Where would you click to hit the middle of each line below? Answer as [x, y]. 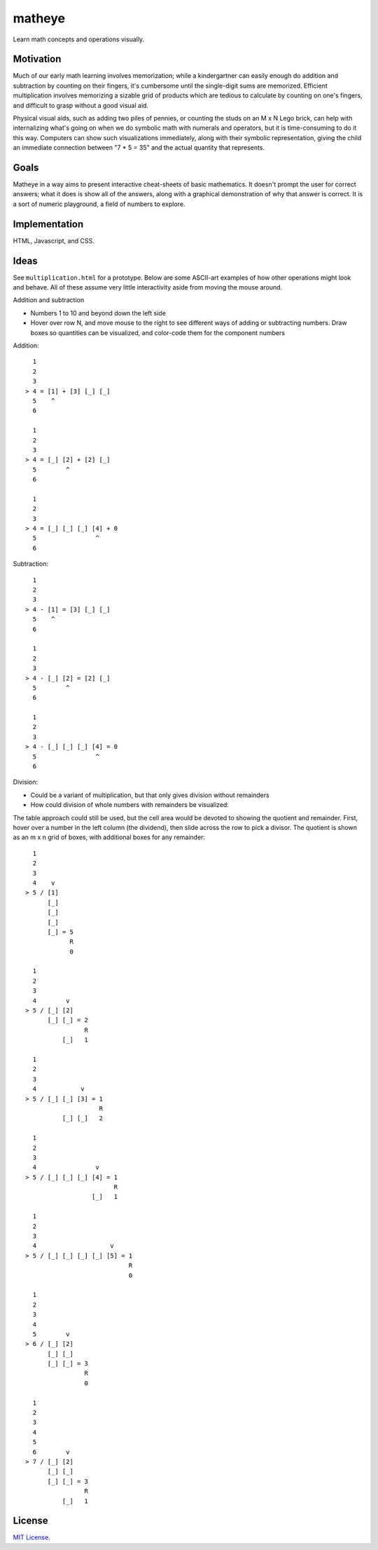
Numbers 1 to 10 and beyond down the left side [98, 313]
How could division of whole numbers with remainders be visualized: [129, 805]
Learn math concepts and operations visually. [79, 39]
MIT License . [31, 1537]
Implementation [48, 224]
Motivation [37, 59]
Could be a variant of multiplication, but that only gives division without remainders [150, 795]
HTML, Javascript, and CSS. [54, 240]
